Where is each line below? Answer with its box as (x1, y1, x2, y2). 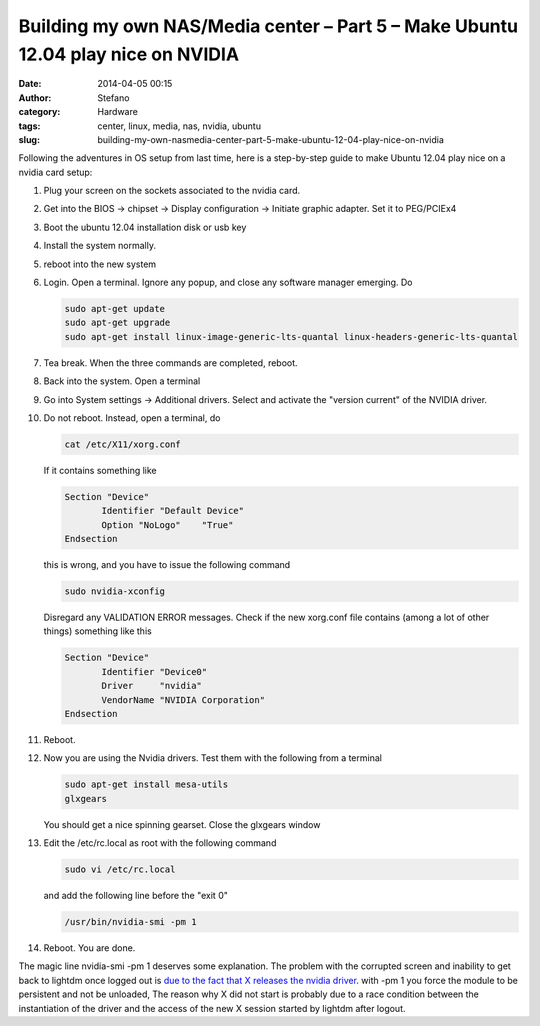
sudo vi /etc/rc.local (64, 864, 176, 875)
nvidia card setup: (18, 166, 93, 178)
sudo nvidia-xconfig (64, 586, 165, 597)
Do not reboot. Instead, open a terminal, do (43, 411, 221, 424)
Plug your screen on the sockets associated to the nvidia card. (43, 185, 301, 197)
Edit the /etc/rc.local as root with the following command (43, 837, 277, 849)
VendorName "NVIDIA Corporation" (101, 694, 265, 705)
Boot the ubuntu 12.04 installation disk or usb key (43, 221, 247, 233)
